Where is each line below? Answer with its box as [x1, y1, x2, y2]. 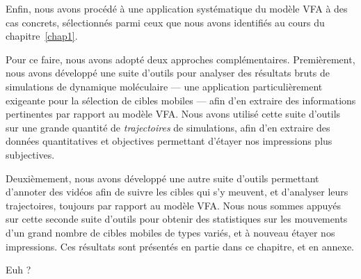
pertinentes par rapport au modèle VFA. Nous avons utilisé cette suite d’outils [6, 106, 341, 121]
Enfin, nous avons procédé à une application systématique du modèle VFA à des [6, 1, 348, 15]
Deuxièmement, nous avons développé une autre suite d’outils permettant [6, 170, 319, 185]
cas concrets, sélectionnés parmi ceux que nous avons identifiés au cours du [6, 15, 325, 29]
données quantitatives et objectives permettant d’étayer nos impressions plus [6, 134, 332, 148]
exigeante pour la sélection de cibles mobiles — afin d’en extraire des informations [6, 93, 356, 107]
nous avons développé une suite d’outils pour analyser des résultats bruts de [6, 65, 330, 80]
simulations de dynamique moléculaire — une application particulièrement [6, 79, 323, 93]
